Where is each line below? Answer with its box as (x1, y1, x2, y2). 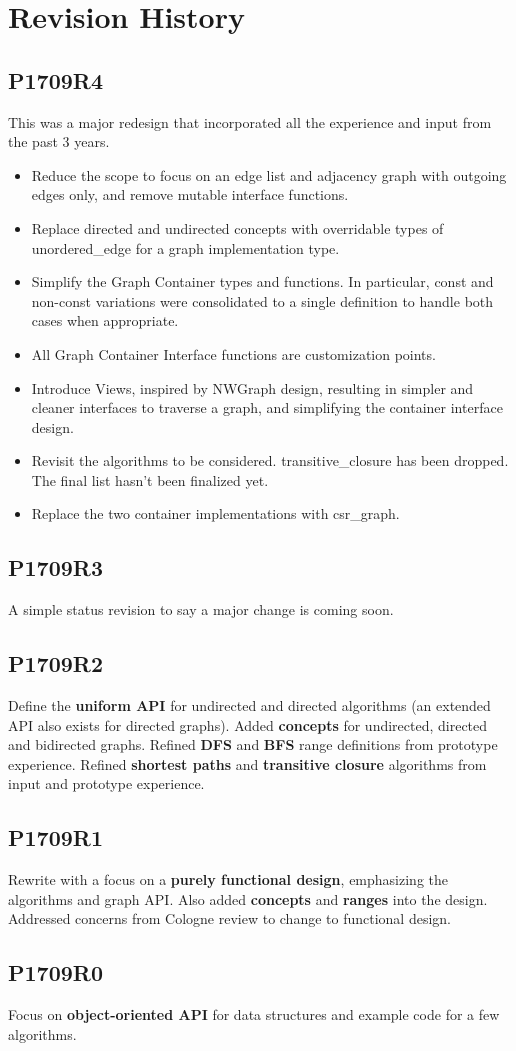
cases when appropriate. (31, 310, 179, 331)
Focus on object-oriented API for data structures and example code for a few (8, 1004, 500, 1025)
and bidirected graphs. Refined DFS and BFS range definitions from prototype (8, 734, 498, 755)
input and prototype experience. (8, 773, 205, 794)
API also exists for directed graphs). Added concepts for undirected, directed (8, 714, 488, 735)
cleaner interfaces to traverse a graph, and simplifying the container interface (31, 397, 503, 418)
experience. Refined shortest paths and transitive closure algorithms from (8, 753, 487, 774)
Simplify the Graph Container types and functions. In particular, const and (31, 271, 494, 292)
